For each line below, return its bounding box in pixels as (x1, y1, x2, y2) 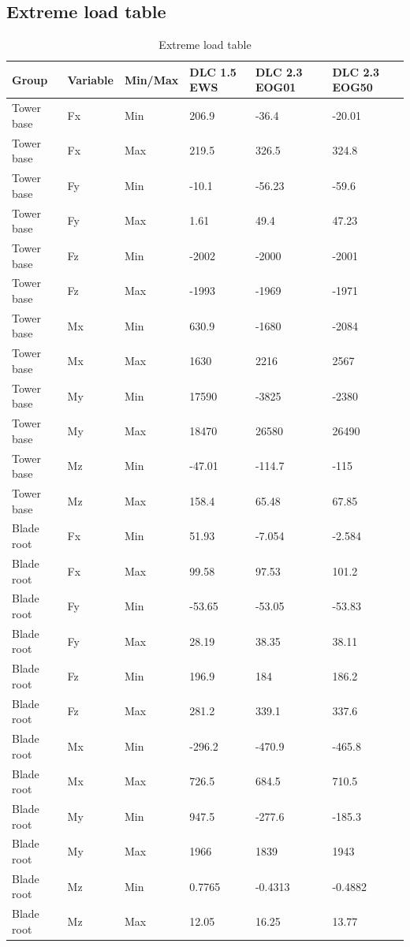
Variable (67, 71, 114, 88)
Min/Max (124, 71, 179, 88)
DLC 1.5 (189, 63, 237, 80)
